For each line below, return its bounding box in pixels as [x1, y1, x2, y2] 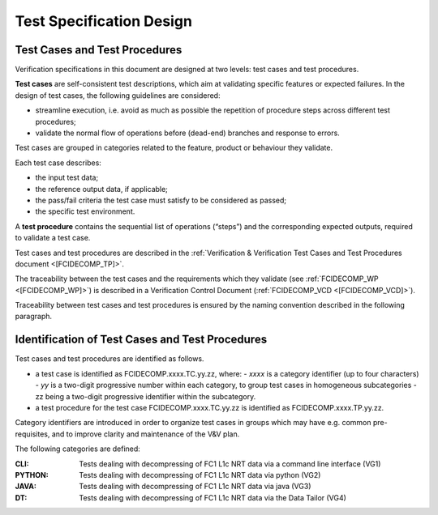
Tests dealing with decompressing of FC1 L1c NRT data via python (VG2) [79, 470, 321, 479]
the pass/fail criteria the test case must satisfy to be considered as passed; [35, 195, 287, 205]
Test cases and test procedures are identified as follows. [15, 354, 204, 364]
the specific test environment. [35, 206, 135, 216]
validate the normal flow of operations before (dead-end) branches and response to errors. [35, 128, 340, 138]
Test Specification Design [15, 12, 192, 30]
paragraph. [15, 312, 53, 321]
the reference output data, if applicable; [35, 184, 168, 194]
